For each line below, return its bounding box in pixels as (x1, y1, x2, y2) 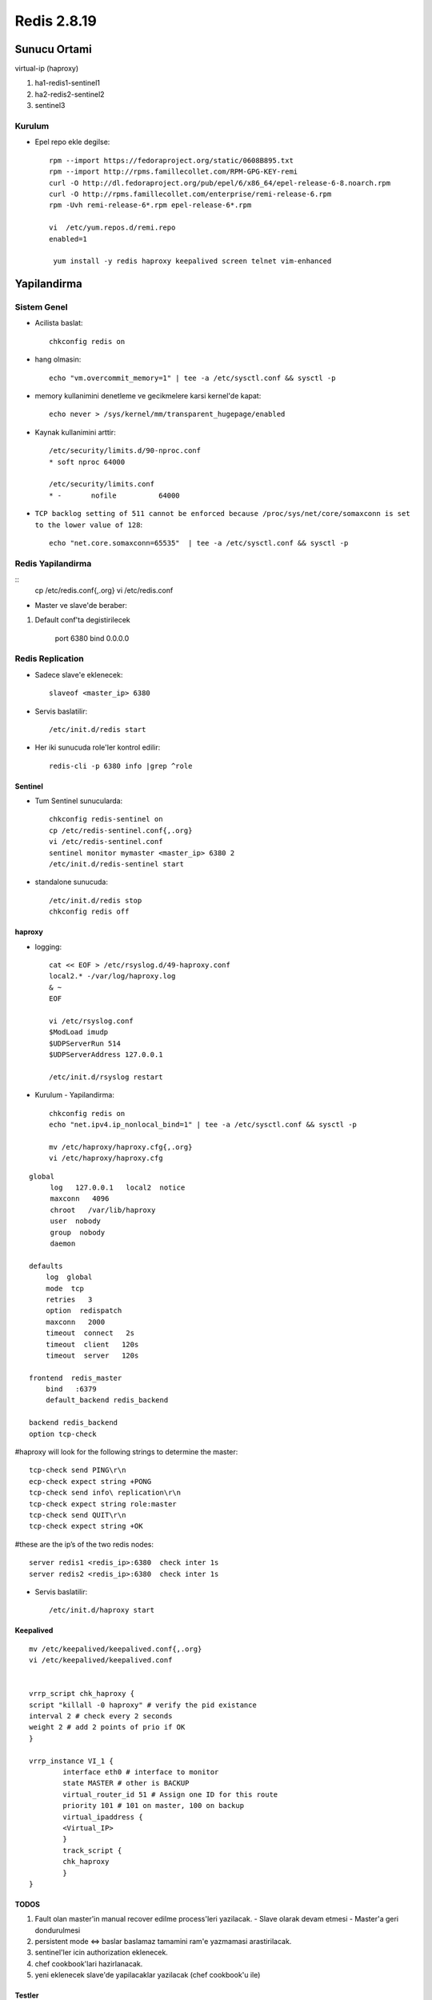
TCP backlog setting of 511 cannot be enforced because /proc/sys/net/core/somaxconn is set (34, 509, 411, 518)
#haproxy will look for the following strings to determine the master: (14, 1447, 238, 1457)
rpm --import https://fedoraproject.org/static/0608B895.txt (49, 156, 294, 165)
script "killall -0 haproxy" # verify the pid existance (29, 1700, 258, 1710)
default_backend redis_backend (45, 1396, 169, 1405)
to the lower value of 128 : (34, 520, 143, 530)
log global (45, 1273, 93, 1282)
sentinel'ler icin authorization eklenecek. (34, 1948, 168, 1958)
